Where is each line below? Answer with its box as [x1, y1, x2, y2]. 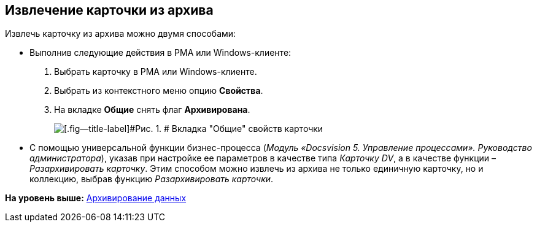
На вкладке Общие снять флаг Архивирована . [54, 104, 250, 115]
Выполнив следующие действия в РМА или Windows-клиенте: [29, 47, 292, 58]
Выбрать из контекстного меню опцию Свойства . [54, 85, 263, 96]
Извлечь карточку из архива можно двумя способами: [5, 28, 236, 39]
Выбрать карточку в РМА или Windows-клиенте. [54, 66, 257, 77]
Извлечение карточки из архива [5, 2, 214, 18]
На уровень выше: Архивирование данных [5, 193, 187, 204]
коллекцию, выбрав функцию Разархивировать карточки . [29, 174, 274, 185]
